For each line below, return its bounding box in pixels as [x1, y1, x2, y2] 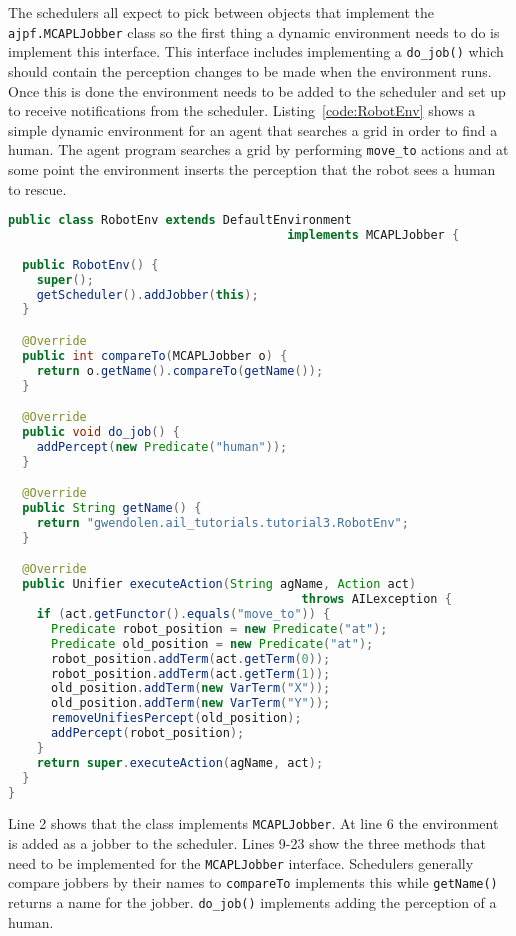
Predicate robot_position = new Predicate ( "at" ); [50, 621, 388, 636]
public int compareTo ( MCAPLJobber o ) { [22, 348, 288, 363]
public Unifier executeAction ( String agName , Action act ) [22, 577, 417, 592]
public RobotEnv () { [22, 257, 159, 272]
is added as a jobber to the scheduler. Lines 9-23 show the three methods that [8, 833, 486, 854]
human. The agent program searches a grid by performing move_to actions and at [8, 139, 509, 160]
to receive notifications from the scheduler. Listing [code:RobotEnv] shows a [8, 100, 476, 121]
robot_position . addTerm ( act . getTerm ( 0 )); [50, 651, 331, 666]
